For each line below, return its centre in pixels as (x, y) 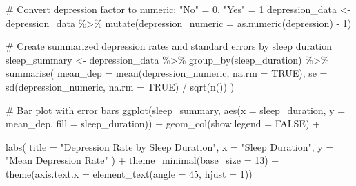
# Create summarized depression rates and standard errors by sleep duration (169, 46)
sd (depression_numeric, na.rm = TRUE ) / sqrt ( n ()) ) (120, 86)
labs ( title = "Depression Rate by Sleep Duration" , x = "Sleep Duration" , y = (170, 146)
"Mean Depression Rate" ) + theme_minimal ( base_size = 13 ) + (142, 160)
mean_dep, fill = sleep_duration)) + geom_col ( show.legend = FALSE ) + (163, 123)
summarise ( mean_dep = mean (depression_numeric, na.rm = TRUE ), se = (167, 73)
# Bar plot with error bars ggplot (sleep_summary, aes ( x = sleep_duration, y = (176, 110)
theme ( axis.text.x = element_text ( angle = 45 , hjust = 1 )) (129, 173)
